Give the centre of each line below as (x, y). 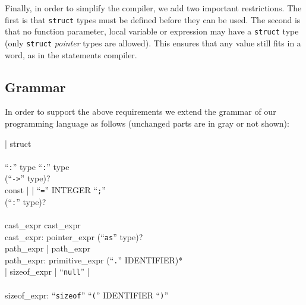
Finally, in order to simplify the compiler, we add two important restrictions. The (153, 8)
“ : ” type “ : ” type (37, 166)
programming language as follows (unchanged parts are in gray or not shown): (147, 123)
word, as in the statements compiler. (71, 54)
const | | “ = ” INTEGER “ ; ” (55, 190)
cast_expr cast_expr (43, 224)
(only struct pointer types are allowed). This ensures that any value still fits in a (153, 43)
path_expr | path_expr (48, 248)
